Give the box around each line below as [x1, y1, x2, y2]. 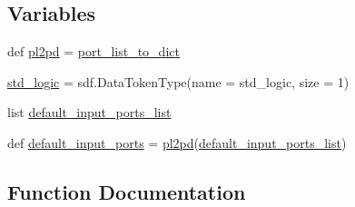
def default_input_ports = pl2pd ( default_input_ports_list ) [7, 133, 347, 152]
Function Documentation [7, 177, 246, 205]
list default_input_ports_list [7, 103, 172, 122]
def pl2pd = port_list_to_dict [7, 42, 180, 61]
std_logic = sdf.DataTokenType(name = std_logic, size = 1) [7, 72, 350, 91]
